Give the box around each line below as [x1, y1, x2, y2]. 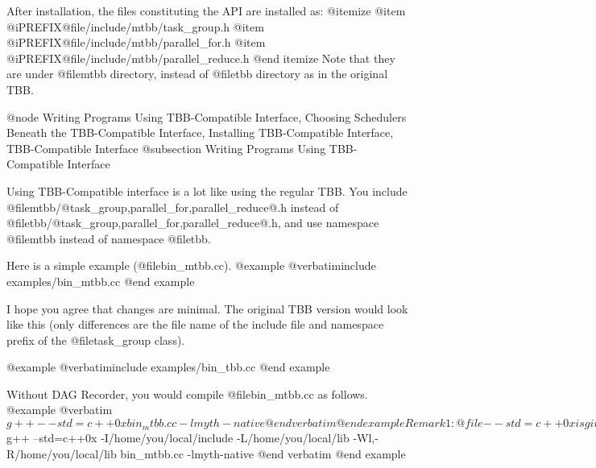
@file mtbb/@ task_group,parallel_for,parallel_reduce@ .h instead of [6, 198, 339, 215]
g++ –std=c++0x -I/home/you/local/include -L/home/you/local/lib [6, 429, 350, 446]
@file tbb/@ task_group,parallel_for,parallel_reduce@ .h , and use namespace [6, 214, 379, 231]
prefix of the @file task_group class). [6, 331, 185, 348]
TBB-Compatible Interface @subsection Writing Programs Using [6, 139, 326, 156]
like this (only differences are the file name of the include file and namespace [6, 316, 384, 333]
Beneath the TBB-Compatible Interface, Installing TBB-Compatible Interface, [6, 124, 394, 141]
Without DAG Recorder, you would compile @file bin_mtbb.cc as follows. [6, 385, 368, 402]
